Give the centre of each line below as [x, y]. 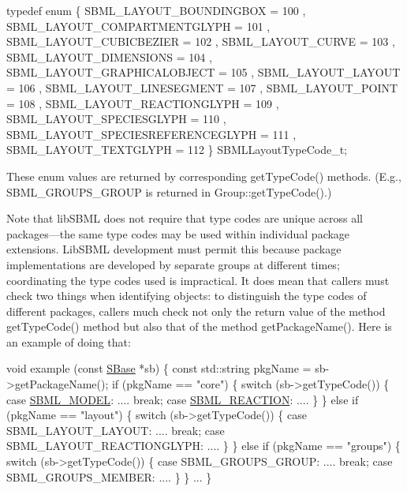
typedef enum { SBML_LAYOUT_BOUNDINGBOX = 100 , [156, 10]
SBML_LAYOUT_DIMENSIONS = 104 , [109, 56]
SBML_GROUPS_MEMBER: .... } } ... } [109, 476]
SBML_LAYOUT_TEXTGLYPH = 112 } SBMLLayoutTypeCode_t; [177, 150]
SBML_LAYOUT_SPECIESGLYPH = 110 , [116, 119]
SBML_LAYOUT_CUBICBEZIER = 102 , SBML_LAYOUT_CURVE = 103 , [201, 41]
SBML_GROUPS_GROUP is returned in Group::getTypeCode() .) [169, 191]
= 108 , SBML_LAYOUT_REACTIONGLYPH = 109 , [143, 103]
